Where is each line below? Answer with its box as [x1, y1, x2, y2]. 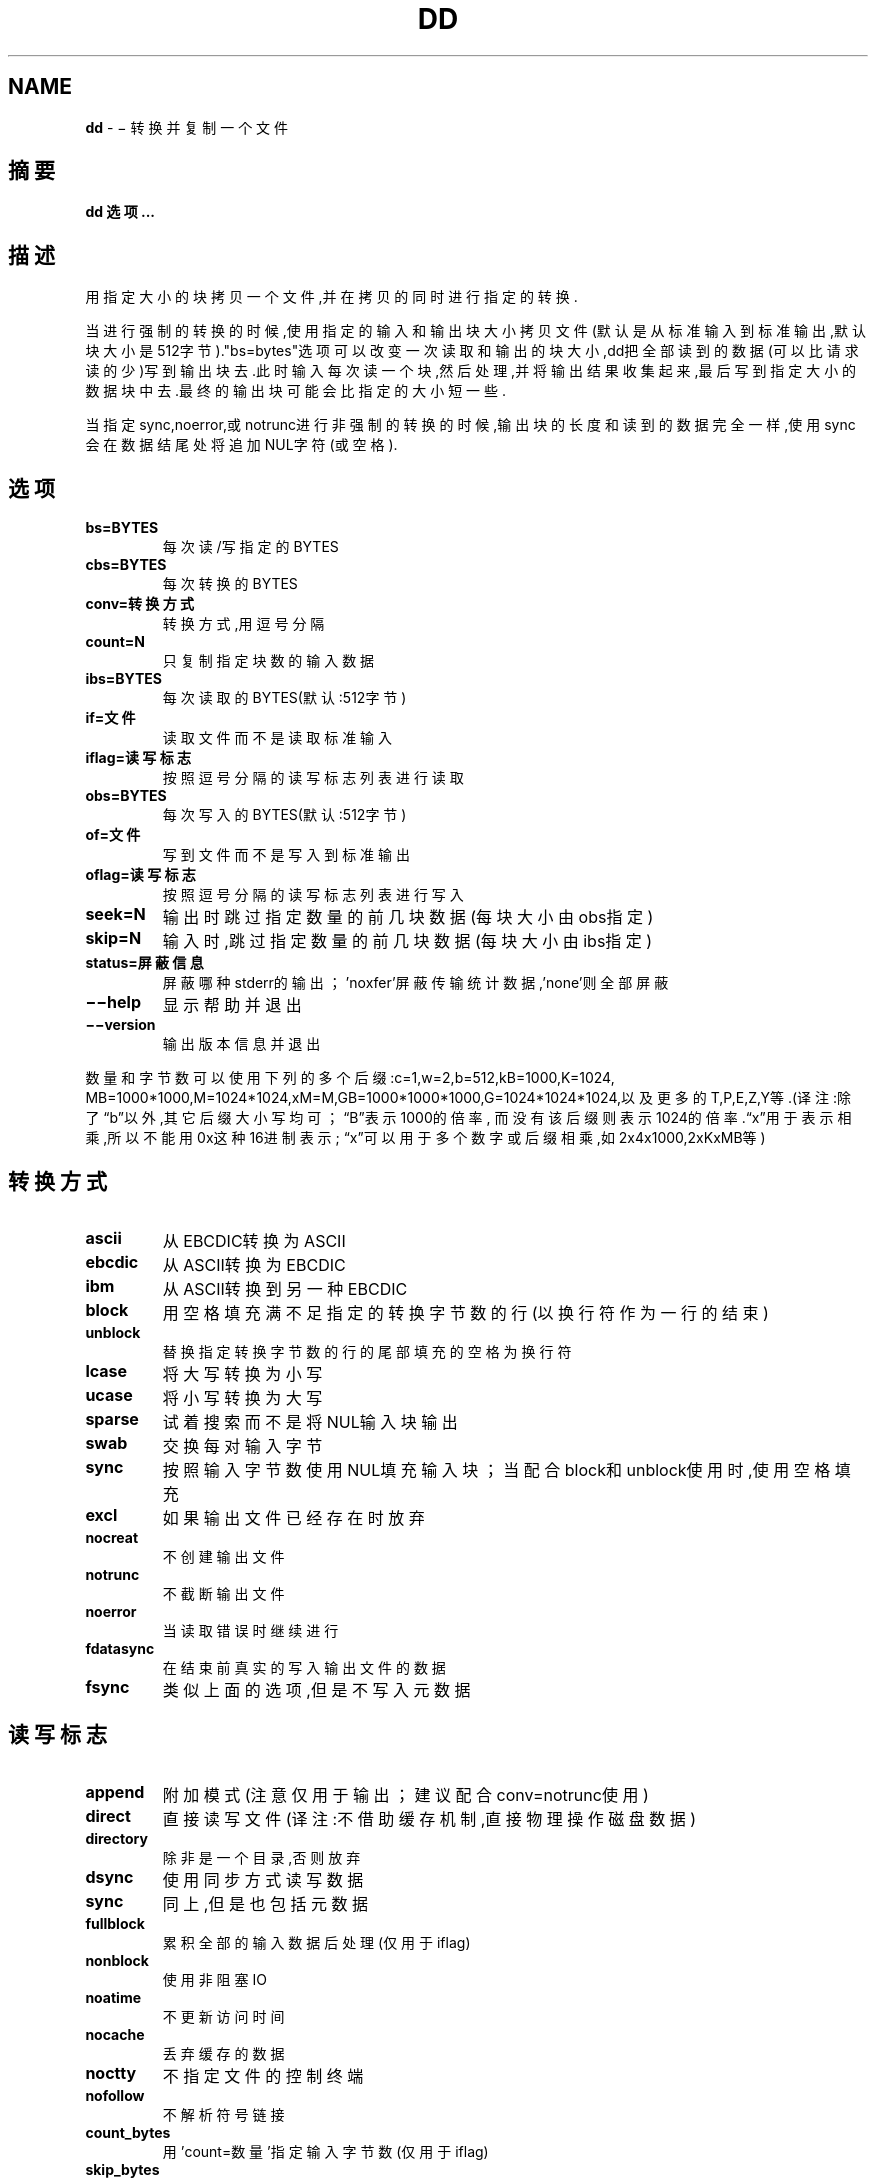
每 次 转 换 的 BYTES [162, 575, 298, 593]
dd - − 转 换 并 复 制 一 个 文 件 [85, 118, 289, 136]
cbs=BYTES [85, 556, 167, 574]
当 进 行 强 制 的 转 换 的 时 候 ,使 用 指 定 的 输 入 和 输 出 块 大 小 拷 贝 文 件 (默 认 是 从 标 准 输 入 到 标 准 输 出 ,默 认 [85, 322, 866, 340]
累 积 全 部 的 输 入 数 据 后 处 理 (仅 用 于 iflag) [162, 1933, 471, 1951]
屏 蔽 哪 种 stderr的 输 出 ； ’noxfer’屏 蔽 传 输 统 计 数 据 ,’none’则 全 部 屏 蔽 [162, 974, 669, 992]
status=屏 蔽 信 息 [85, 954, 204, 972]
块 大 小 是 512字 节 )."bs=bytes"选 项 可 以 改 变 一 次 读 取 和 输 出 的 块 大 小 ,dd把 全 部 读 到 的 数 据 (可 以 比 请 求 [85, 342, 859, 360]
